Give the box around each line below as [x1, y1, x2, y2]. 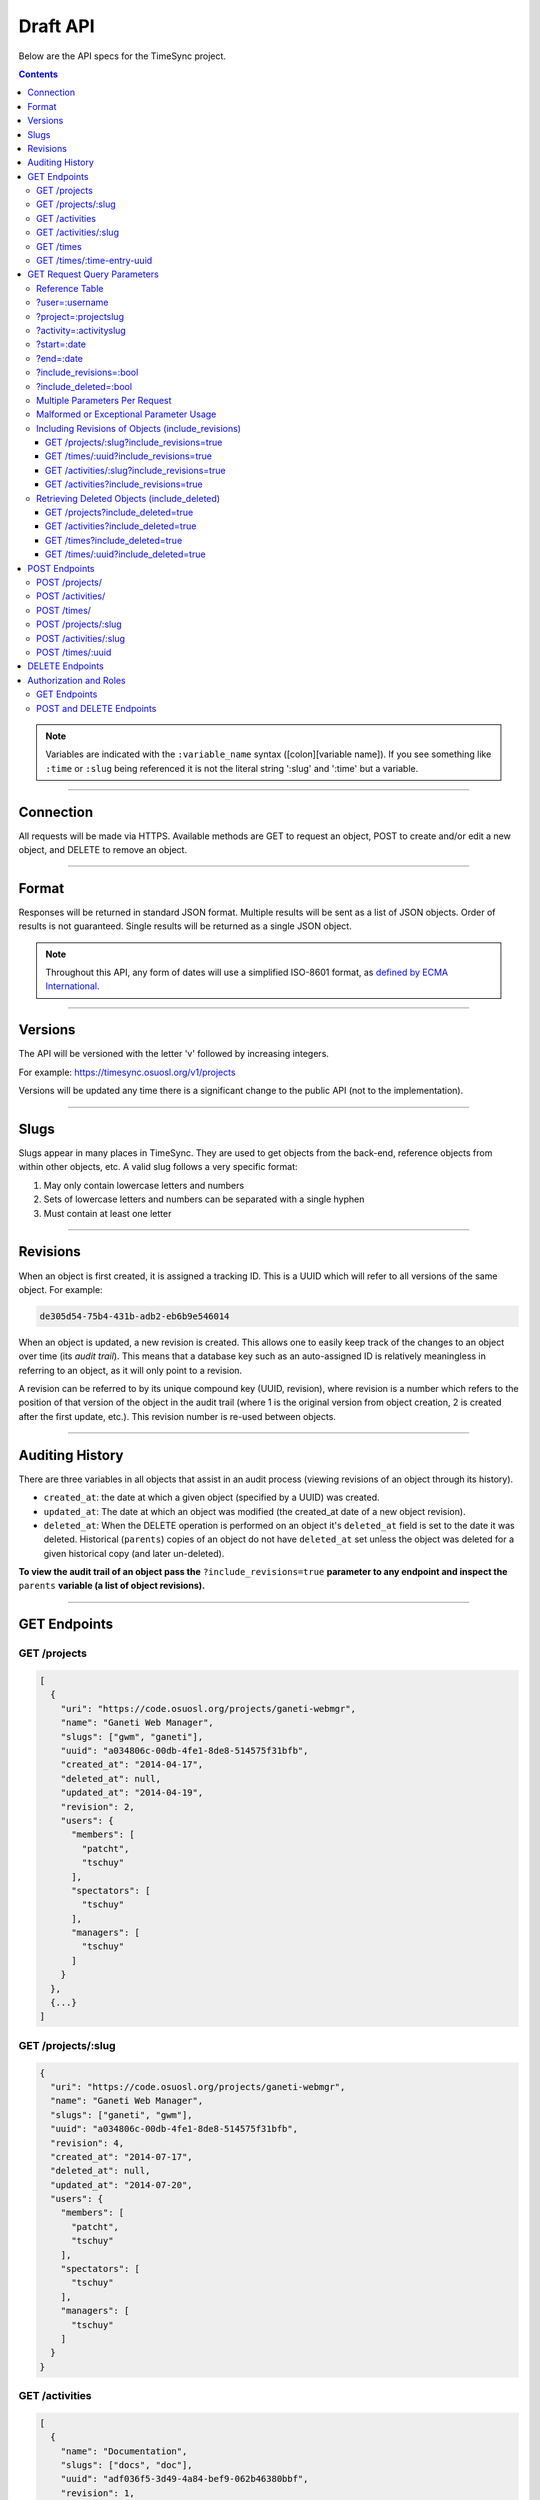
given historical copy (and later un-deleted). [43, 1547, 225, 1559]
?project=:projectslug [36, 310, 125, 322]
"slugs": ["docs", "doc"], [60, 2460, 194, 2471]
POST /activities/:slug [36, 632, 125, 644]
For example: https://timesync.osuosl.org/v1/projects [18, 1066, 236, 1078]
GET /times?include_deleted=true [45, 534, 183, 546]
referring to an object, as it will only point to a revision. [18, 1364, 243, 1376]
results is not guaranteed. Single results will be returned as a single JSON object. [18, 920, 352, 932]
